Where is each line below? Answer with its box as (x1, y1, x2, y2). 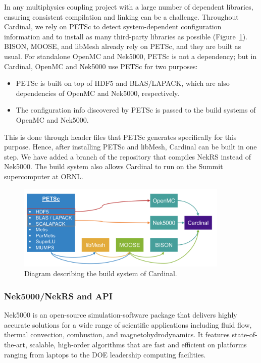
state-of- (232, 329, 257, 340)
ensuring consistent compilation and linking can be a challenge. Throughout (4, 11, 239, 22)
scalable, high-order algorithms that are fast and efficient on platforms (29, 339, 247, 349)
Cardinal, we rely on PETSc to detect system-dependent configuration (4, 21, 222, 32)
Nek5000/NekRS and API (4, 289, 113, 302)
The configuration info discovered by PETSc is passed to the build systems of (16, 105, 256, 115)
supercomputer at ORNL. (4, 171, 83, 181)
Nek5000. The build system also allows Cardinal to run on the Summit (4, 161, 223, 172)
